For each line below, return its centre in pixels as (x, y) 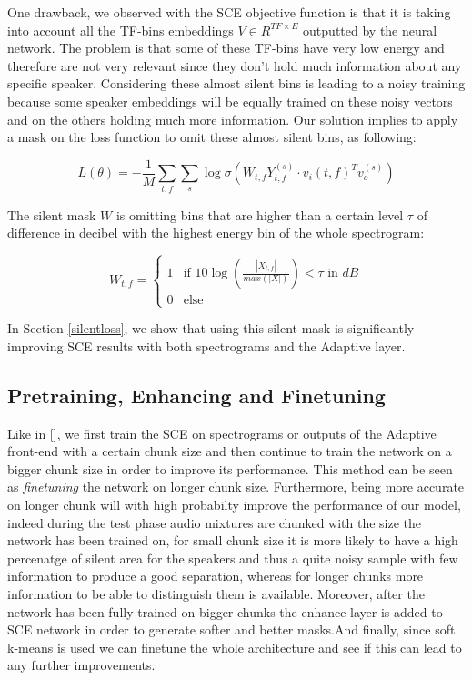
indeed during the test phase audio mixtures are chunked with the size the (215, 522)
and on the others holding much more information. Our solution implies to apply (233, 119)
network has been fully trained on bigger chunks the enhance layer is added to (225, 611)
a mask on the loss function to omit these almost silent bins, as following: (212, 137)
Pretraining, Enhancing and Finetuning (196, 395)
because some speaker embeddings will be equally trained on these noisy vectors (230, 101)
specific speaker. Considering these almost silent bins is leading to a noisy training (236, 83)
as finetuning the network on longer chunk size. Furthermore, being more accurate (236, 487)
